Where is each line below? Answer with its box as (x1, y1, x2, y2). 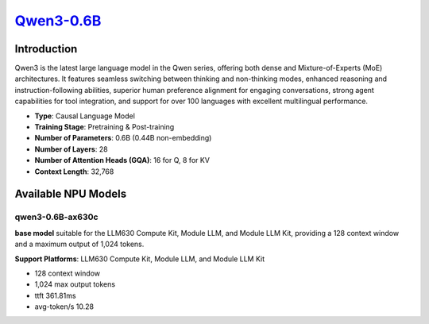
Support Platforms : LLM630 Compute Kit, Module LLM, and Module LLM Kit (14, 254, 265, 264)
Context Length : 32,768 (34, 167, 114, 176)
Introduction (14, 42, 78, 56)
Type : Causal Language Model (34, 111, 135, 121)
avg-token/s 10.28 (34, 302, 95, 311)
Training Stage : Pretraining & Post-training (34, 122, 175, 132)
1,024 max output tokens (34, 280, 115, 289)
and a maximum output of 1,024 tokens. (14, 239, 145, 249)
